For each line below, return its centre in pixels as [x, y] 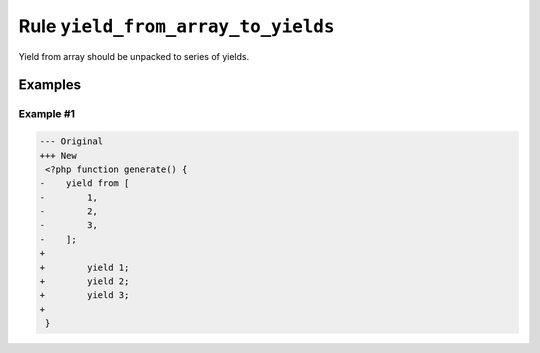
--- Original [71, 141]
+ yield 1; [84, 267]
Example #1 [46, 114]
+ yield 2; [84, 281]
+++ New [58, 155]
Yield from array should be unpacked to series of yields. [134, 56]
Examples [50, 85]
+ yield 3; [84, 295]
